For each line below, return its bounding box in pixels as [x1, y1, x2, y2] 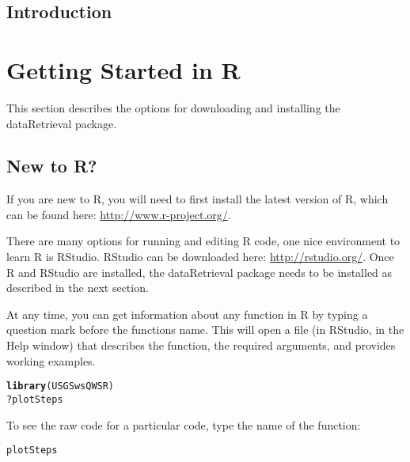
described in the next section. [6, 279, 149, 296]
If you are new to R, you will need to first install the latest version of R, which [6, 191, 389, 207]
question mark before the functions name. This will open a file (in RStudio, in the [6, 321, 404, 338]
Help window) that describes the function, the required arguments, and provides [6, 337, 396, 354]
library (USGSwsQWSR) [6, 381, 115, 392]
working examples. [6, 352, 96, 369]
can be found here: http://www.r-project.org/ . [6, 206, 231, 222]
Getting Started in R [6, 53, 241, 85]
